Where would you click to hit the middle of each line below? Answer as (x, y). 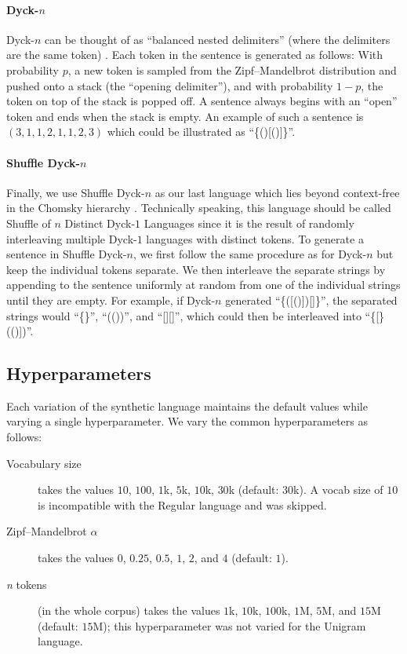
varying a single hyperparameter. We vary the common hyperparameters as (187, 421)
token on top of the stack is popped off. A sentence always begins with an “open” (202, 101)
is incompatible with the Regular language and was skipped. (182, 504)
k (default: (254, 490)
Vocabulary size (44, 463)
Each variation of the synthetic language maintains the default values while (187, 406)
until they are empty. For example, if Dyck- (111, 300)
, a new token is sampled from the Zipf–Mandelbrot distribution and (232, 69)
